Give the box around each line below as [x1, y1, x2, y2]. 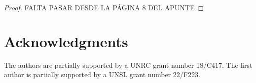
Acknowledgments [4, 31, 128, 51]
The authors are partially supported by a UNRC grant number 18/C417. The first [4, 59, 253, 70]
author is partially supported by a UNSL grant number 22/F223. [4, 69, 200, 80]
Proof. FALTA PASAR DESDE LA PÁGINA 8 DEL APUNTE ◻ [4, 2, 204, 12]
